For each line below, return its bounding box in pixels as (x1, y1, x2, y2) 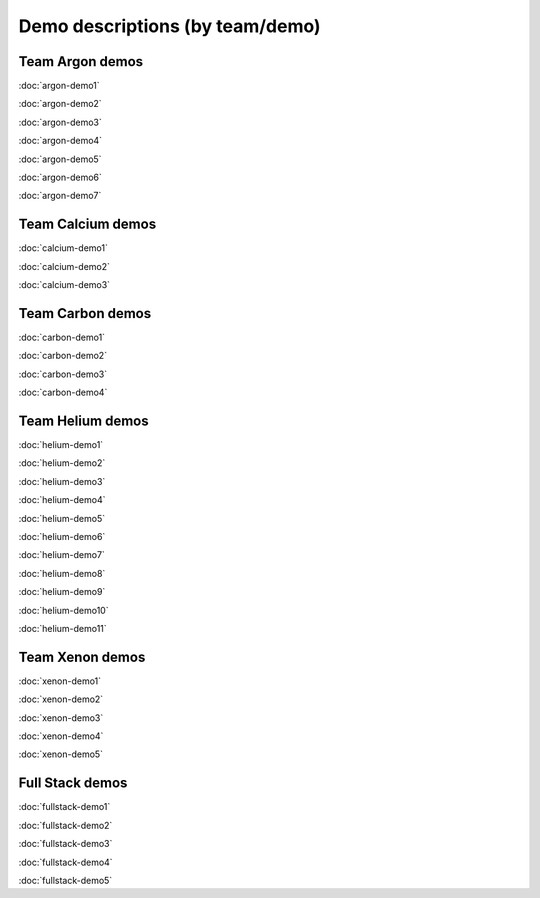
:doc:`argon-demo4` (18, 135, 103, 147)
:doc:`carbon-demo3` (18, 368, 108, 380)
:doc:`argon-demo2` (18, 98, 102, 110)
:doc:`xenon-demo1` (18, 675, 102, 687)
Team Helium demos (18, 412, 149, 429)
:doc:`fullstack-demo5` (18, 874, 113, 886)
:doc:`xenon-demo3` (18, 711, 104, 724)
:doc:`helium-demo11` (18, 622, 107, 634)
